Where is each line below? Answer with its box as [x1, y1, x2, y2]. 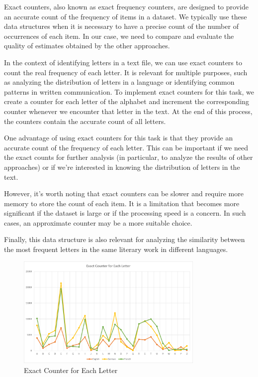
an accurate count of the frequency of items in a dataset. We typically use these [4, 11, 247, 21]
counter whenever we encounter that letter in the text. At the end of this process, [4, 106, 253, 116]
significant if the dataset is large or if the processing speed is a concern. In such [4, 208, 246, 218]
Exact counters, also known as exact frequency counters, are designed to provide [4, 1, 249, 11]
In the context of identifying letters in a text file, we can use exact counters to [4, 57, 242, 67]
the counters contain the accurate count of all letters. [4, 116, 166, 126]
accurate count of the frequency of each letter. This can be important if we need [4, 142, 248, 152]
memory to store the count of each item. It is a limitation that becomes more [4, 198, 240, 208]
